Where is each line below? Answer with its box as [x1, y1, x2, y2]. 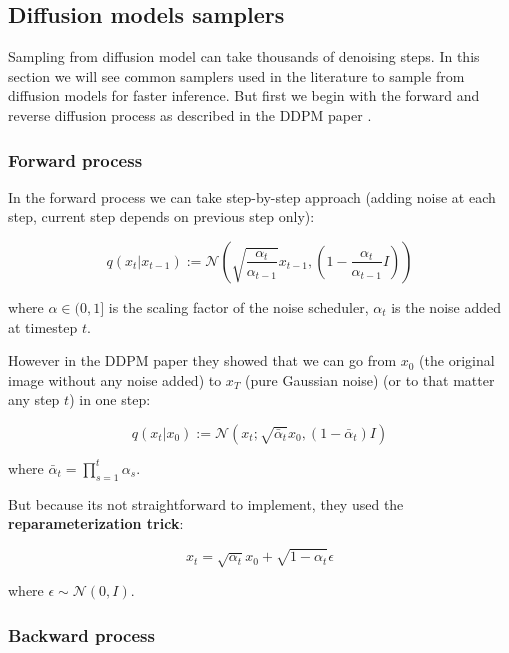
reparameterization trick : [8, 513, 184, 534]
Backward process [8, 623, 155, 647]
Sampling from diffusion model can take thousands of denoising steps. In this [8, 46, 480, 67]
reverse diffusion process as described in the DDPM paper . [8, 104, 372, 125]
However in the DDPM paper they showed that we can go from [8, 350, 397, 371]
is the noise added [391, 296, 502, 317]
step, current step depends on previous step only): [8, 206, 315, 227]
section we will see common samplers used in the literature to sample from [8, 65, 465, 86]
